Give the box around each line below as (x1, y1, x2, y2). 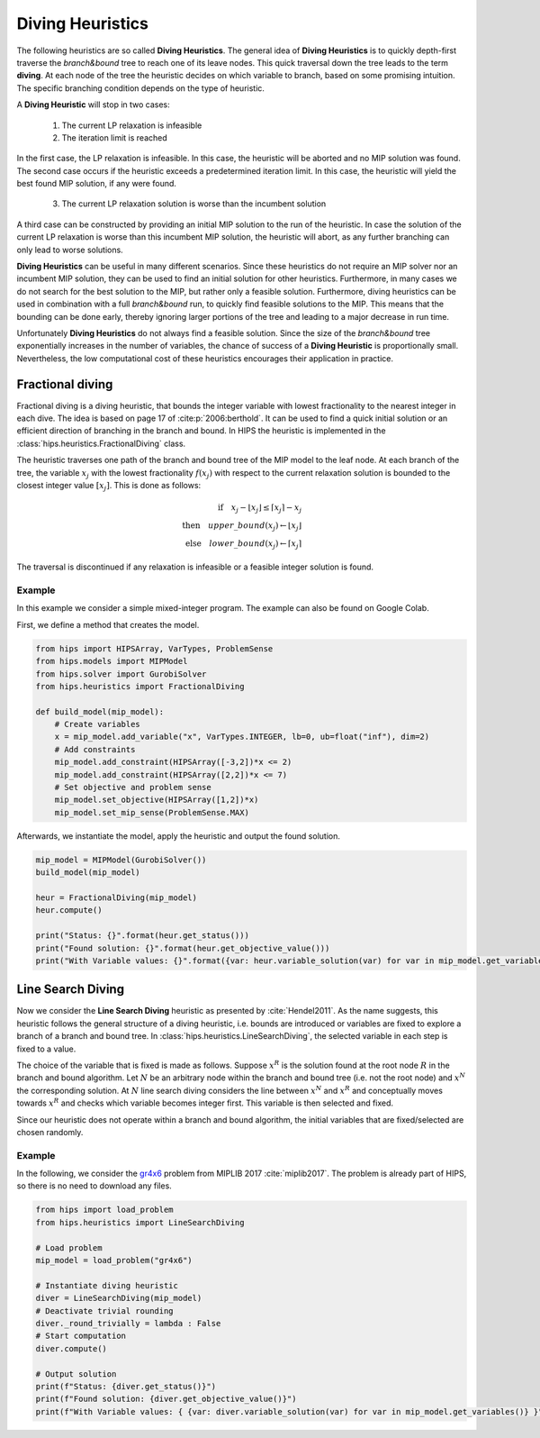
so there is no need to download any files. (16, 1180, 173, 1191)
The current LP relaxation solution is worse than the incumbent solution (61, 198, 327, 209)
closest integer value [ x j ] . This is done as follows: (16, 480, 202, 493)
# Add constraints (54, 744, 136, 754)
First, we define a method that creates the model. (16, 619, 200, 630)
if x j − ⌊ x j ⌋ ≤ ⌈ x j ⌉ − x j (217, 503, 301, 514)
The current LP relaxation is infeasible (61, 120, 202, 131)
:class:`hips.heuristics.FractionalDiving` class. (16, 438, 186, 449)
